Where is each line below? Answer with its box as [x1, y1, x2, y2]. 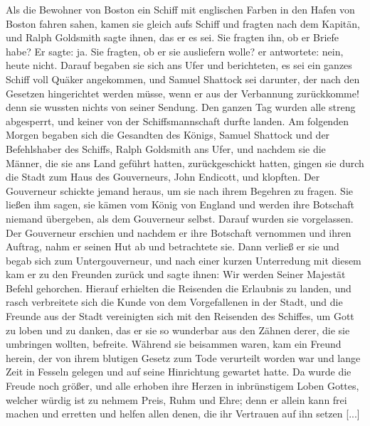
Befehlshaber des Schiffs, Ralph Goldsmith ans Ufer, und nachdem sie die [6, 141, 326, 156]
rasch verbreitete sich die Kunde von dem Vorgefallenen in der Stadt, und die [6, 294, 343, 309]
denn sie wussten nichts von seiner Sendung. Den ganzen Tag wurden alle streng [6, 100, 356, 115]
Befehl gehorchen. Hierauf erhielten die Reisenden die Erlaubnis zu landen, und [6, 280, 351, 295]
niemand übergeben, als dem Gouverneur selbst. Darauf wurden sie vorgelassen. [6, 211, 354, 225]
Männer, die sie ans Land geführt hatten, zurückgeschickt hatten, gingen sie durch [6, 155, 364, 170]
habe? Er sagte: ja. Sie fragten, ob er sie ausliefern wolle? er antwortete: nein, [6, 43, 344, 58]
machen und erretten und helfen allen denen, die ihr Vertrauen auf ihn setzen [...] [6, 406, 360, 421]
